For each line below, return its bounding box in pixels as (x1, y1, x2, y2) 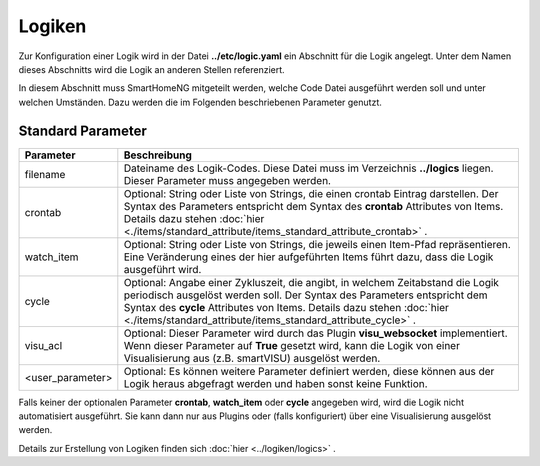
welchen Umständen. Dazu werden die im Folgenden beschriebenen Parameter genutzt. (18, 96, 382, 108)
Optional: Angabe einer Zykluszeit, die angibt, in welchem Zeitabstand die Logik (123, 275, 500, 289)
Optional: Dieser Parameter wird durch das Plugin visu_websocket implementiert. (123, 326, 509, 340)
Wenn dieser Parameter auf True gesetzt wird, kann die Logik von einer (123, 338, 460, 352)
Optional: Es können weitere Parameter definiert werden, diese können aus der (123, 364, 495, 378)
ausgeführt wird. (123, 262, 202, 276)
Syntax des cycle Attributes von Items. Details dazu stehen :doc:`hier (123, 300, 449, 314)
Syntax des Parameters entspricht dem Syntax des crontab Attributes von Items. (123, 199, 504, 213)
